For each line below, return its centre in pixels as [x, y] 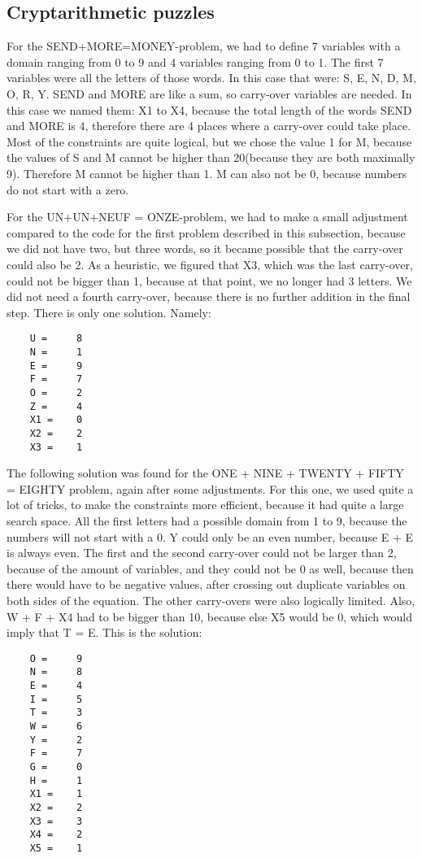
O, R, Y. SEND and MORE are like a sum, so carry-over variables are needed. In [209, 93]
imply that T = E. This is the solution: [104, 632]
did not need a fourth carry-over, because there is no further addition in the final [209, 296]
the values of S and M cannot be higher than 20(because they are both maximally [211, 157]
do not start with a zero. [68, 189]
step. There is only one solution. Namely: [109, 312]
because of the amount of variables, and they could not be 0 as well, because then [210, 568]
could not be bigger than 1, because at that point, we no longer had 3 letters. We [209, 280]
